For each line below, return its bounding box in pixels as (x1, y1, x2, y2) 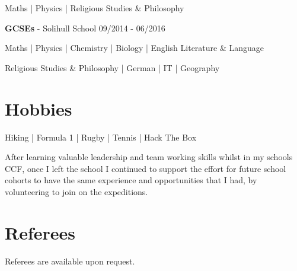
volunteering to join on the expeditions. (5, 185, 148, 197)
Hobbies (5, 96, 72, 120)
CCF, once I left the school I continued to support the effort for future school (5, 162, 286, 174)
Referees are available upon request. (5, 254, 135, 267)
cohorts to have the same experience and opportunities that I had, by (5, 174, 257, 186)
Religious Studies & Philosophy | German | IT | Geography (5, 61, 220, 74)
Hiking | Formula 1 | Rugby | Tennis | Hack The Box (5, 130, 197, 143)
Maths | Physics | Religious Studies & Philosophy (5, 2, 184, 14)
